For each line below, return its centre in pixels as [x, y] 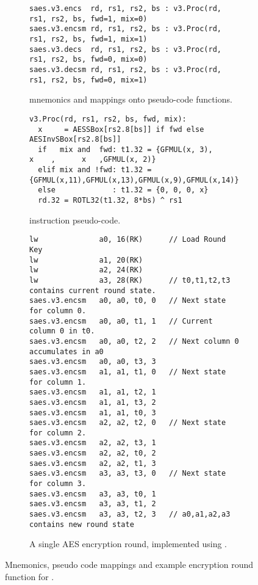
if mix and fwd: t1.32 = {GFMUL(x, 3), [125, 149]
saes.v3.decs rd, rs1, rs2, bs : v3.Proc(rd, [125, 49]
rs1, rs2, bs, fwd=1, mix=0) [88, 19]
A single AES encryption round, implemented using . [128, 544]
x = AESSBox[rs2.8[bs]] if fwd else [121, 129]
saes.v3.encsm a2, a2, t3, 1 [93, 443]
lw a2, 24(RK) [86, 270]
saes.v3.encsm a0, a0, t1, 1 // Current [121, 321]
